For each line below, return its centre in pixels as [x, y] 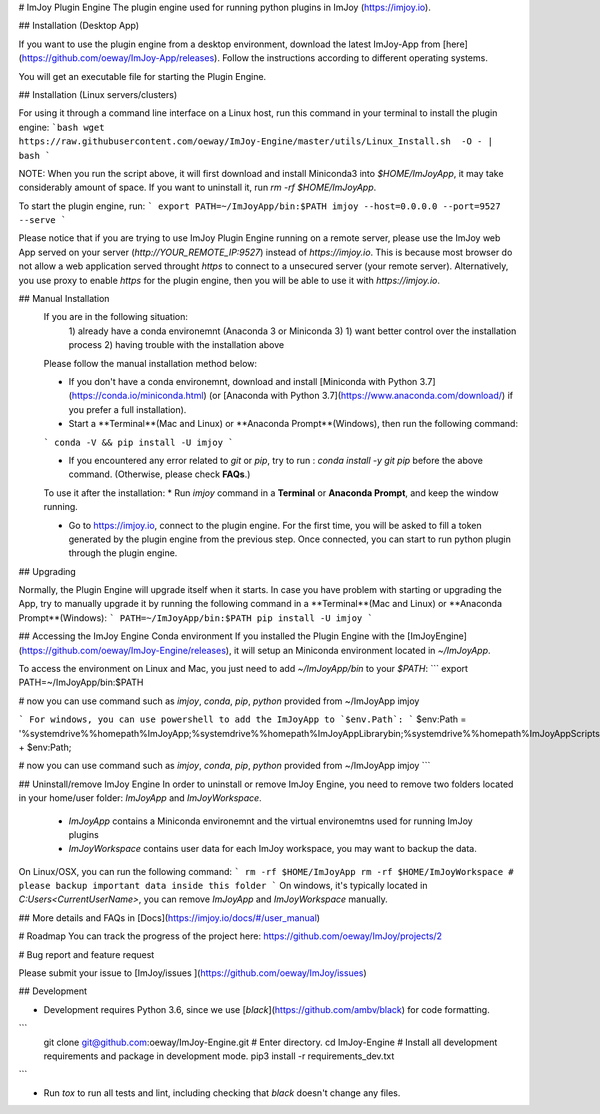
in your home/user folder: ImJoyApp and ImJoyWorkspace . [140, 798]
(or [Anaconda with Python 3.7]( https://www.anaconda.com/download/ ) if [361, 396]
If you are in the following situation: [116, 317]
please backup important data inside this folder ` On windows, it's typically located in [223, 886]
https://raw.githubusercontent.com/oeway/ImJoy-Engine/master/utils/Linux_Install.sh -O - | [256, 141]
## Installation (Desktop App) [79, 26]
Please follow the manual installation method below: [150, 363]
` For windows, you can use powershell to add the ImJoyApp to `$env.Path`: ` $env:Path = [242, 719]
